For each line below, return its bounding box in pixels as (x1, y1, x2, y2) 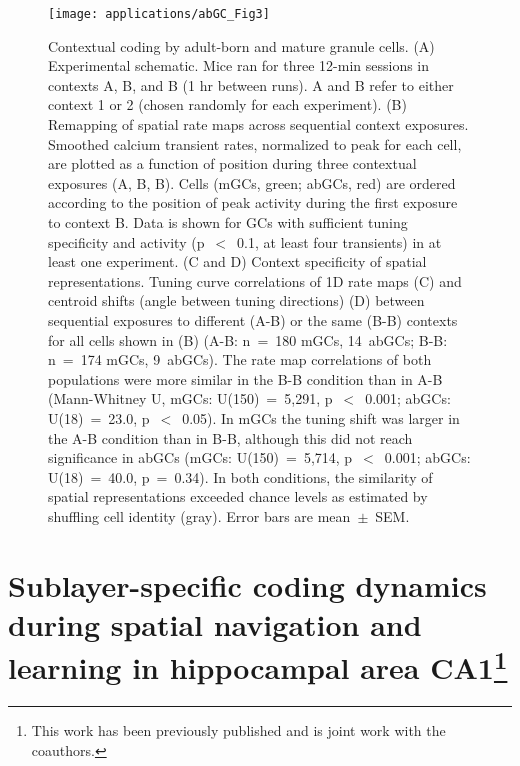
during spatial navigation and (8, 603, 422, 644)
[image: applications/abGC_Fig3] (48, 7, 270, 21)
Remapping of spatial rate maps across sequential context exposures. (48, 114, 469, 135)
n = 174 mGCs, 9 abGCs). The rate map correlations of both (48, 349, 432, 370)
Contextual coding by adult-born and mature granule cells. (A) (48, 35, 435, 56)
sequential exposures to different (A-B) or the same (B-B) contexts (48, 309, 458, 330)
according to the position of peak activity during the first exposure (48, 192, 458, 213)
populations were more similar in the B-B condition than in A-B (48, 368, 443, 389)
